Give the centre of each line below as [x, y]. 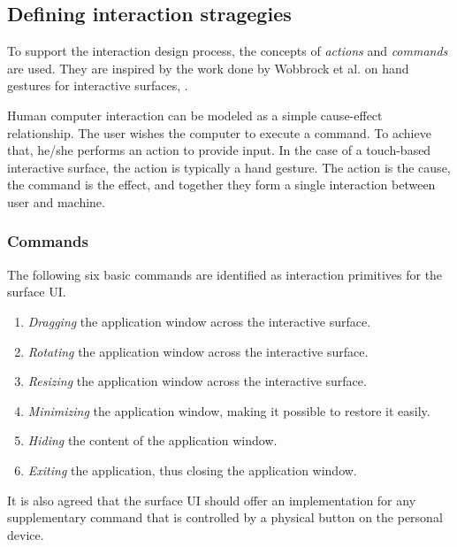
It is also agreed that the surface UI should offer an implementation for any [212, 500]
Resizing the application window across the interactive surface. [197, 381]
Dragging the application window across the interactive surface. [199, 321]
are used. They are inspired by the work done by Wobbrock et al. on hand [208, 68]
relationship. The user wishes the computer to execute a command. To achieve [219, 132]
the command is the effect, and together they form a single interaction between [221, 185]
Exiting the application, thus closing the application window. [192, 470]
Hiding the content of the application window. [152, 440]
